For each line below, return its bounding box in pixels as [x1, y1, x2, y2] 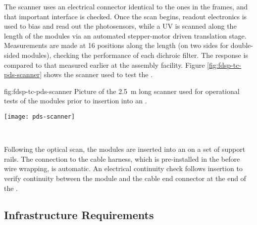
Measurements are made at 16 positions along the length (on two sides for [4, 40, 229, 50]
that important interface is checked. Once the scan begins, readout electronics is [4, 11, 247, 21]
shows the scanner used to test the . [44, 69, 153, 80]
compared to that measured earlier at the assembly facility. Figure [4, 59, 205, 70]
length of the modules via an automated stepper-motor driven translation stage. [4, 30, 247, 41]
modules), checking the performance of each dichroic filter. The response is [21, 49, 248, 60]
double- [230, 40, 253, 50]
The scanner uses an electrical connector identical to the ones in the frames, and [4, 1, 248, 11]
